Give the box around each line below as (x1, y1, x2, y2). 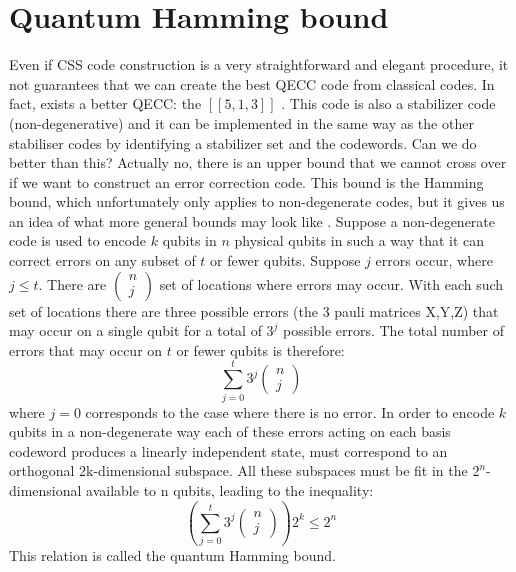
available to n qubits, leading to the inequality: (86, 479, 374, 500)
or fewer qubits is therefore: (176, 339, 345, 360)
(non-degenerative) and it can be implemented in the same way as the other (9, 112, 474, 133)
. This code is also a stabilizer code (281, 93, 496, 114)
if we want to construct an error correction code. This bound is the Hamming (9, 171, 484, 192)
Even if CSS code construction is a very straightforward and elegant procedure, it (9, 54, 509, 75)
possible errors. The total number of (283, 320, 504, 341)
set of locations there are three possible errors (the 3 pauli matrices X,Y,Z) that (9, 300, 499, 321)
